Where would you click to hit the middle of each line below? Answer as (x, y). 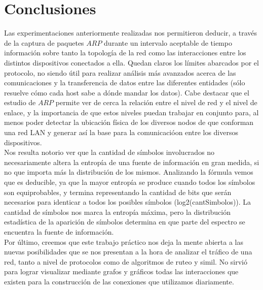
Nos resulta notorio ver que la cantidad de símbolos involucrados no (109, 152)
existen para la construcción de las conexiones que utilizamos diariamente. (119, 281)
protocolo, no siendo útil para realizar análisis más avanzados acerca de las (120, 72)
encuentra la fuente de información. (59, 232)
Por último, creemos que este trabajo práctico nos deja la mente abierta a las (124, 241)
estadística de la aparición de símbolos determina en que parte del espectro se (125, 222)
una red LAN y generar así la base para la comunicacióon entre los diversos (121, 132)
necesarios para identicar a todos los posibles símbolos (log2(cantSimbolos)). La (128, 202)
